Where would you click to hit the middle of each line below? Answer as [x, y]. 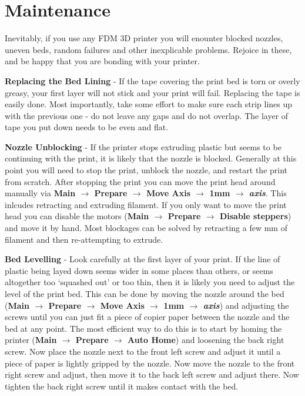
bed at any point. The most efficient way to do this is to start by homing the [143, 328]
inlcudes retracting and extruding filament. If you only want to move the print [146, 204]
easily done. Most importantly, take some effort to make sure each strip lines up [149, 104]
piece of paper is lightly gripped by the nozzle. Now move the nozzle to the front [150, 363]
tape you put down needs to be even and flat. [87, 127]
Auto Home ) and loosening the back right [206, 340]
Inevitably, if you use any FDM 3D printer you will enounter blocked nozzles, [144, 38]
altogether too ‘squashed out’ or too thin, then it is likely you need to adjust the [150, 282]
